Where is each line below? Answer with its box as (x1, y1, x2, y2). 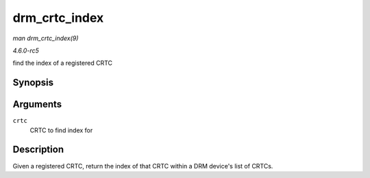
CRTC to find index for (29, 126, 93, 134)
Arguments (12, 99, 62, 110)
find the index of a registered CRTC (12, 59, 113, 68)
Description (12, 144, 64, 155)
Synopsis (12, 77, 54, 89)
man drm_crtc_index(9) (12, 34, 79, 42)
